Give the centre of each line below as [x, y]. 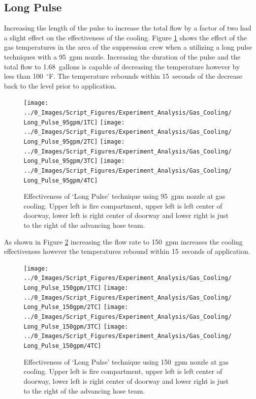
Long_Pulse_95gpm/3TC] [61, 161]
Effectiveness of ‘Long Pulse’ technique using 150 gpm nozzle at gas [126, 361]
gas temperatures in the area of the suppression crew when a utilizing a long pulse [128, 47]
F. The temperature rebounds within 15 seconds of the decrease [145, 76]
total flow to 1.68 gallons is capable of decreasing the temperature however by [122, 66]
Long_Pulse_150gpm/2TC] [63, 307]
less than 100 [24, 76]
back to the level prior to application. [60, 85]
